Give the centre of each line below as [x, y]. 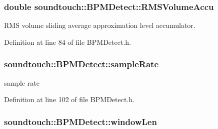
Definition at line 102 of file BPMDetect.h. [69, 99]
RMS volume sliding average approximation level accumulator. [100, 25]
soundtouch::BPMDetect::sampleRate [81, 64]
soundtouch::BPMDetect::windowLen [80, 121]
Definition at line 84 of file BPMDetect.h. [67, 42]
